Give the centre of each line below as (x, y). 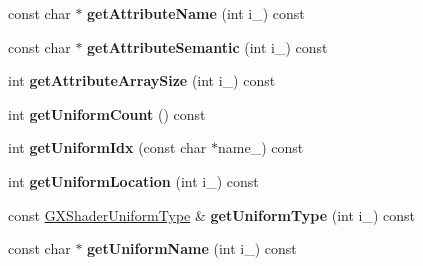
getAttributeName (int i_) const (196, 13)
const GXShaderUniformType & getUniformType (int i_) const (211, 214)
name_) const (260, 147)
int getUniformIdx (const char (107, 147)
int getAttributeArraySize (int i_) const (142, 80)
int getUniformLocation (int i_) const (133, 180)
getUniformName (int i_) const (192, 248)
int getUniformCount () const (107, 113)
